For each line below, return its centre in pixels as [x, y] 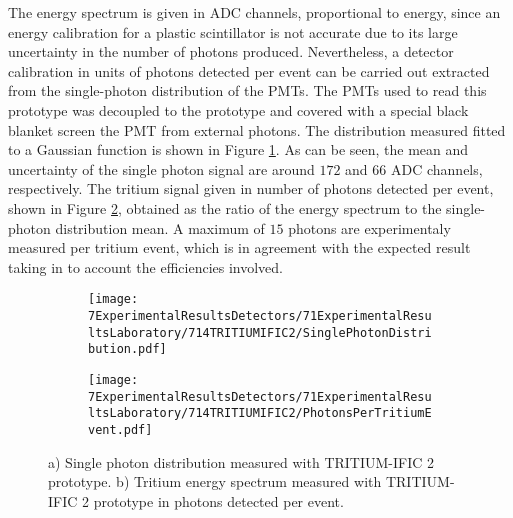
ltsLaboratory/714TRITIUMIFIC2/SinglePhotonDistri [260, 332]
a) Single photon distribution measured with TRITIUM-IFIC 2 [241, 461]
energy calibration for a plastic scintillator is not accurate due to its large [233, 31]
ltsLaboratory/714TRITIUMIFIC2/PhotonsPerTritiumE [260, 413]
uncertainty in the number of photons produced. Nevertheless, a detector [231, 51]
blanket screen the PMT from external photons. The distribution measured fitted [257, 129]
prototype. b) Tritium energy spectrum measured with [215, 481]
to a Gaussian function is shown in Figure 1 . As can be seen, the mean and [238, 149]
